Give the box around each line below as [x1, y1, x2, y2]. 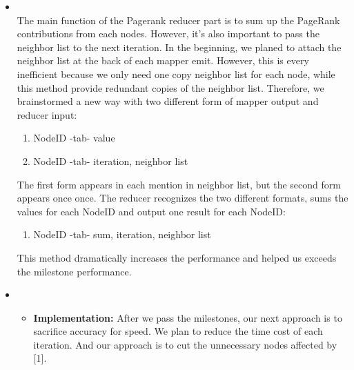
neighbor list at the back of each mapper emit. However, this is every [17, 53, 309, 68]
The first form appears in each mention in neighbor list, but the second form [17, 177, 341, 191]
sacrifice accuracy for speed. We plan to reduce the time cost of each [33, 324, 323, 338]
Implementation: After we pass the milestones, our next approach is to [33, 310, 342, 324]
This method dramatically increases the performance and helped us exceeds [17, 250, 337, 264]
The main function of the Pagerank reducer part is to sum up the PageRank [17, 12, 340, 27]
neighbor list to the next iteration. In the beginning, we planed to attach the [17, 39, 342, 54]
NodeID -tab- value [33, 130, 115, 145]
